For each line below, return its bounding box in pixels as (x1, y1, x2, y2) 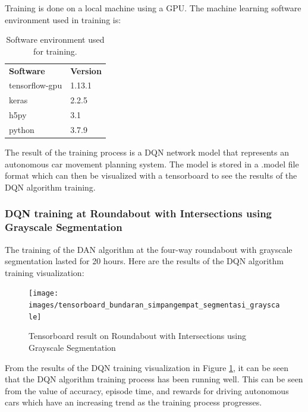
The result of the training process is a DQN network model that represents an (5, 146, 290, 159)
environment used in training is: (5, 13, 121, 26)
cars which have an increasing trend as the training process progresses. (5, 396, 262, 408)
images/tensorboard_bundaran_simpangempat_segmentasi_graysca (29, 301, 280, 310)
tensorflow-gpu (9, 79, 62, 91)
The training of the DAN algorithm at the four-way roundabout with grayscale (5, 243, 293, 255)
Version (70, 64, 102, 77)
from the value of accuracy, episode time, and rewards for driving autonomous (5, 384, 289, 397)
